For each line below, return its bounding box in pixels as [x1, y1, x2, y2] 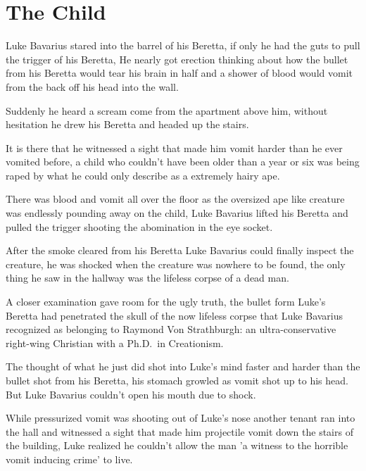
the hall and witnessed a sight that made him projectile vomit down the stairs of [6, 424, 353, 439]
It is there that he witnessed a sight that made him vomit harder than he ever [6, 140, 343, 155]
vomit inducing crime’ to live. [6, 451, 133, 466]
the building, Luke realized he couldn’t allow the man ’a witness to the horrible [6, 438, 348, 453]
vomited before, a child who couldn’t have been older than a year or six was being [6, 154, 360, 169]
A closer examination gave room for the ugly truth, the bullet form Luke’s [6, 294, 326, 309]
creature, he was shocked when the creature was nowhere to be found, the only [6, 256, 346, 271]
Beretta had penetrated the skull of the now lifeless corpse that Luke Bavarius [6, 308, 343, 322]
